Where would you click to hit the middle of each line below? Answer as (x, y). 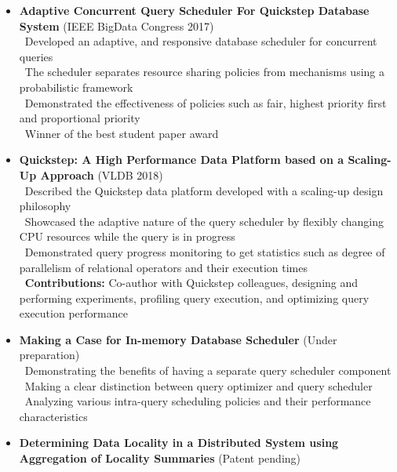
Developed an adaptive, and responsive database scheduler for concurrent (201, 41)
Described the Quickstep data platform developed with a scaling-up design (204, 190)
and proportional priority (80, 118)
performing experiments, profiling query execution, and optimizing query (194, 298)
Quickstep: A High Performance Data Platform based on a (182, 160)
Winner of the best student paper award (122, 133)
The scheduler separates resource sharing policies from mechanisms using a (205, 72)
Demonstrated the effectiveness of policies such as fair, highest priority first (206, 102)
